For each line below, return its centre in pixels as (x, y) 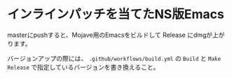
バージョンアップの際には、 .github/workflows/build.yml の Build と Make (114, 58)
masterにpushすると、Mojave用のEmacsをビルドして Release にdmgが (110, 35)
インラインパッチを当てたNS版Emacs (116, 14)
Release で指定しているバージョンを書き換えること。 (83, 67)
